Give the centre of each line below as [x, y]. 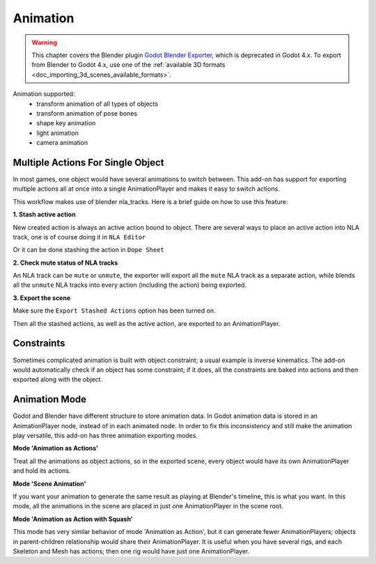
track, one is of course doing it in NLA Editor [79, 237]
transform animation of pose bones [87, 113]
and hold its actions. [42, 471]
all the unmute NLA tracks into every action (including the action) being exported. [130, 285]
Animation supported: [44, 94]
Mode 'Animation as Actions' [56, 448]
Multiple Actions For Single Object [88, 163]
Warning [44, 42]
